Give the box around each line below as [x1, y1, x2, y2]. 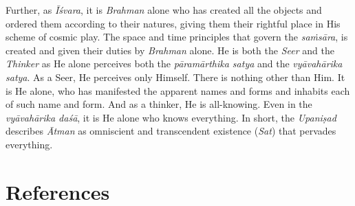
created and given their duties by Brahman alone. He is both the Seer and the [6, 43, 334, 57]
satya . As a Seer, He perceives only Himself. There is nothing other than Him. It [6, 69, 345, 84]
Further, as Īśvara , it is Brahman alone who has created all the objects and [6, 3, 322, 16]
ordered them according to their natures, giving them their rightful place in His [6, 16, 341, 30]
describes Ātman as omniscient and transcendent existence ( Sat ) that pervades [6, 124, 336, 138]
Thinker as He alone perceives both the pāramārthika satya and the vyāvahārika [6, 56, 343, 71]
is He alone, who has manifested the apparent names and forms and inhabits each [6, 83, 350, 98]
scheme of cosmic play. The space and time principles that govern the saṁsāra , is [6, 30, 348, 44]
